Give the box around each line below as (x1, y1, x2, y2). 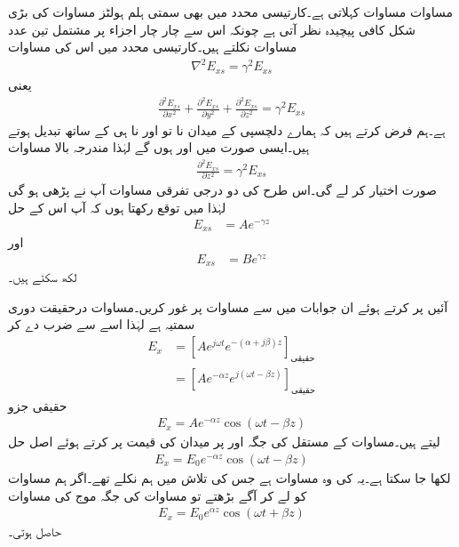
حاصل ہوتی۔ (8, 522, 62, 541)
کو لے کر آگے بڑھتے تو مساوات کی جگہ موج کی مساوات (8, 486, 307, 504)
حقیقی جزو (8, 396, 67, 414)
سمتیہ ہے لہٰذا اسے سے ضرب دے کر (8, 315, 195, 334)
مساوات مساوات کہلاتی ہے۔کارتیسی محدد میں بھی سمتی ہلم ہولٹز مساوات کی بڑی (8, 3, 454, 20)
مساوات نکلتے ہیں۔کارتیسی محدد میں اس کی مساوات (8, 37, 297, 56)
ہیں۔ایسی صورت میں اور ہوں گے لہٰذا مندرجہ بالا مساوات (8, 138, 310, 157)
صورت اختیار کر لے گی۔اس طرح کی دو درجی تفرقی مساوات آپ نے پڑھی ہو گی (8, 181, 437, 199)
